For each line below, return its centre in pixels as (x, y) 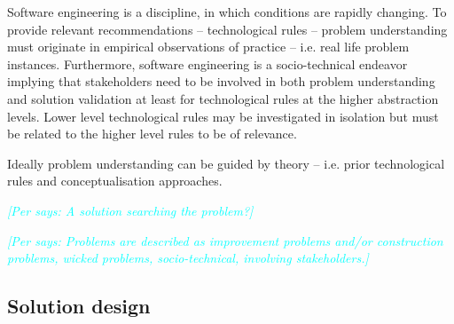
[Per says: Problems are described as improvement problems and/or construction (225, 240)
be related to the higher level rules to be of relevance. (152, 134)
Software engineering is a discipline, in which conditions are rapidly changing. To (227, 12)
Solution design (79, 306)
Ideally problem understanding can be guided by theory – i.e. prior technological (226, 163)
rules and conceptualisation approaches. (115, 181)
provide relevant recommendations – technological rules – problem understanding (227, 29)
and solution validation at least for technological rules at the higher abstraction (223, 98)
